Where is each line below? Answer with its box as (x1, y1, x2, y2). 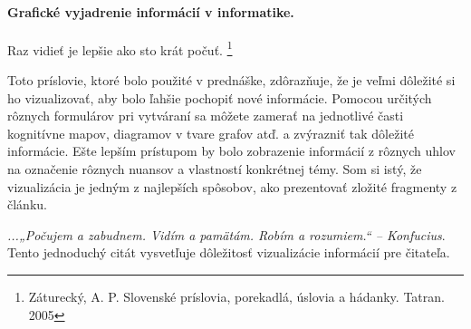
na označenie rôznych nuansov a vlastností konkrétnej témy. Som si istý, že (7, 160, 422, 179)
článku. (7, 195, 47, 214)
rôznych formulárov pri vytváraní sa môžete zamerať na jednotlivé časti (7, 106, 404, 125)
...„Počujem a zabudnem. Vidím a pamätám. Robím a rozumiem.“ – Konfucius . (7, 225, 446, 244)
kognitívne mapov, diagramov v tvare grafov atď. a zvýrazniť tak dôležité (7, 123, 414, 142)
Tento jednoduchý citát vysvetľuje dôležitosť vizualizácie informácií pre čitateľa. (7, 243, 450, 262)
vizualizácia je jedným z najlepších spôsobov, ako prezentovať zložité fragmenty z (7, 177, 457, 196)
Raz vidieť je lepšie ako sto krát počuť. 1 (7, 37, 233, 59)
